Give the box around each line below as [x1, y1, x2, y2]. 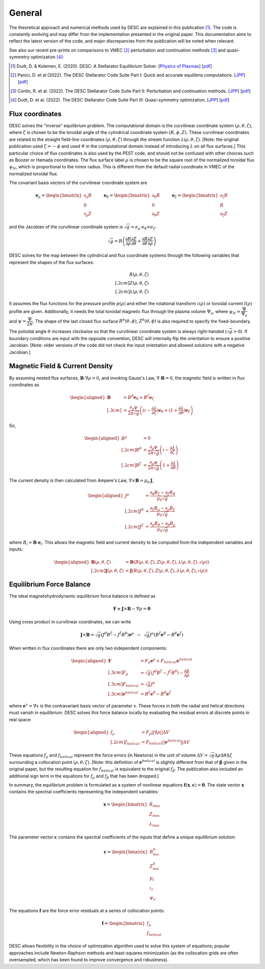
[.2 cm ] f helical [110, 739, 140, 746]
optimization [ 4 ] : [30, 54, 64, 60]
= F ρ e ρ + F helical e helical [140, 657, 192, 665]
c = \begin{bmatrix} [104, 849, 148, 855]
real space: [9, 716, 32, 722]
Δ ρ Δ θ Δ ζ [214, 752, 233, 758]
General [9, 7, 42, 18]
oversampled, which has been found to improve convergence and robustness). [9, 957, 169, 963]
